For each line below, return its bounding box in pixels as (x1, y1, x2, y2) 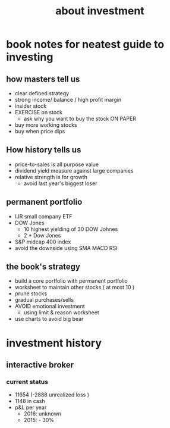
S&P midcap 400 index (14, 238, 71, 245)
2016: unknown (23, 410, 61, 417)
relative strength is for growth (14, 173, 87, 180)
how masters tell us (6, 74, 80, 84)
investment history (6, 336, 102, 349)
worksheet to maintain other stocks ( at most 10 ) (14, 284, 135, 291)
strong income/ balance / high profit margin (14, 96, 122, 103)
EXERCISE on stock (14, 109, 63, 115)
